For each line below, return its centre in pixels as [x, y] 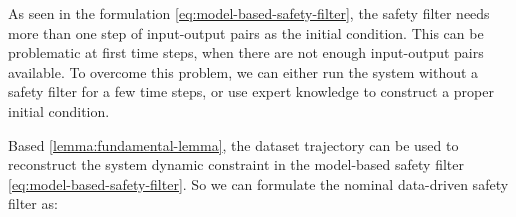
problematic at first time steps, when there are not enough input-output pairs [246, 52]
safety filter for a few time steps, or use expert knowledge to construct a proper [251, 91]
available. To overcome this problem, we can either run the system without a [243, 71]
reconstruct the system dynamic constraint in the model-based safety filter [236, 164]
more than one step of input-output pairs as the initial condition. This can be [246, 32]
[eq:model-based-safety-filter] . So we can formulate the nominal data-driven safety [258, 183]
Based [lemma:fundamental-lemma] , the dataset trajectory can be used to [233, 144]
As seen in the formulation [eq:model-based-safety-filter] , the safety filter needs [249, 13]
